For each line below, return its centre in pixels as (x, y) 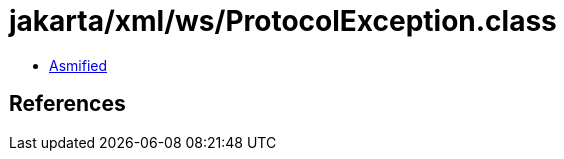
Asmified (78, 65)
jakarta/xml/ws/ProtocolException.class (283, 21)
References (67, 104)
